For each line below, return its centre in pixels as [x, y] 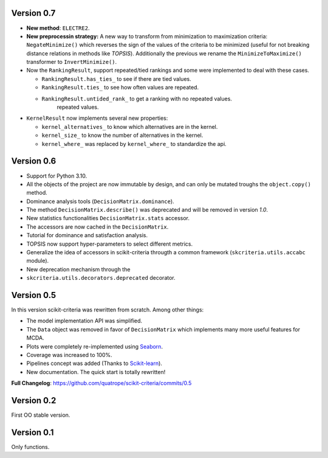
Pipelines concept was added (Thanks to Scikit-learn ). [94, 363]
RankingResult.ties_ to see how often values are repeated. [120, 88]
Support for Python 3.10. [57, 176]
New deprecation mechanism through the [78, 269]
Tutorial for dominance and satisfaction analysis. [87, 235]
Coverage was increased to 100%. [69, 355]
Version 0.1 [32, 432]
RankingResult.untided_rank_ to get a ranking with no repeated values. [137, 99]
